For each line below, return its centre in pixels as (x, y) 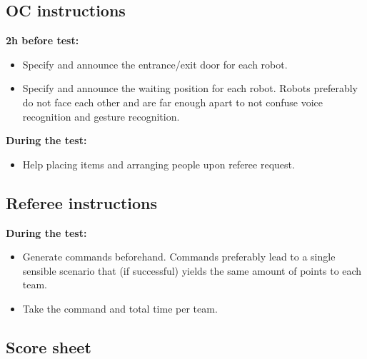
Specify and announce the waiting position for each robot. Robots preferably (190, 88)
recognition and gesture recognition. (101, 116)
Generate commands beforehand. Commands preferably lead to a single (179, 257)
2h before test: (42, 40)
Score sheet (49, 347)
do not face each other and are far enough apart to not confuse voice (173, 102)
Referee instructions (82, 202)
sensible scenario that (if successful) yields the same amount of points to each (192, 270)
